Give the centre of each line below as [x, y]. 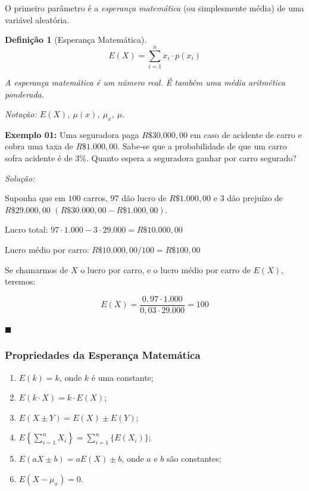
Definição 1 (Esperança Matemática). [76, 40]
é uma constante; [122, 377]
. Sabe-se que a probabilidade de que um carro [202, 146]
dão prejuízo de [255, 198]
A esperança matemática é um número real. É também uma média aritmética [145, 82]
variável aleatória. [37, 19]
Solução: [20, 178]
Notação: [21, 114]
